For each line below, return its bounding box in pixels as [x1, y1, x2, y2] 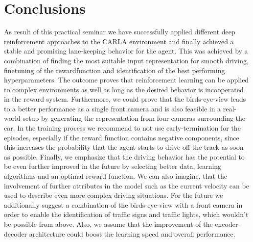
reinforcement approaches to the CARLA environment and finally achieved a [4, 36, 234, 46]
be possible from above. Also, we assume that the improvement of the [4, 219, 213, 229]
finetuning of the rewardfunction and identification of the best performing [4, 65, 225, 75]
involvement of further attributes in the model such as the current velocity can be [4, 180, 249, 190]
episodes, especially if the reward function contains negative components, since [4, 132, 239, 142]
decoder [4, 228, 27, 239]
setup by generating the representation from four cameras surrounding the [23, 113, 246, 123]
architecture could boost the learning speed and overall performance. [29, 228, 235, 239]
